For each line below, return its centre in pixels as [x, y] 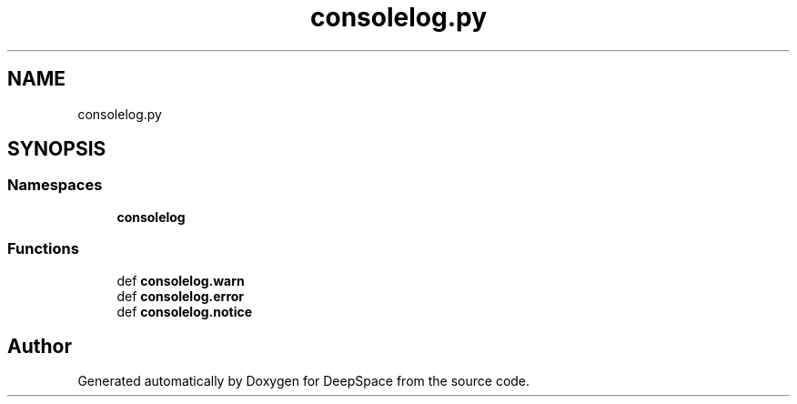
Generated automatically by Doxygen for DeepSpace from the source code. [304, 381]
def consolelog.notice [185, 311]
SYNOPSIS [57, 149]
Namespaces [55, 185]
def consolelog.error [181, 296]
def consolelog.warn [181, 280]
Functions [43, 249]
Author [40, 346]
